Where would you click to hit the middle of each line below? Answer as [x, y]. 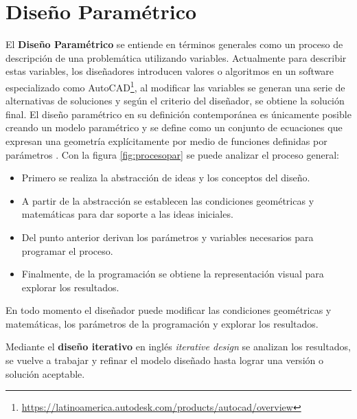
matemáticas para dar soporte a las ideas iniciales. [127, 214]
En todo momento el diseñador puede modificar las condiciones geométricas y [169, 310]
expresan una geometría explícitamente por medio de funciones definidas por [166, 140]
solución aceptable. [45, 373]
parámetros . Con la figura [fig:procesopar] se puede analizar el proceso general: [172, 154]
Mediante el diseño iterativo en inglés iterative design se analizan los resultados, [178, 347]
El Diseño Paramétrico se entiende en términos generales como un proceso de [174, 44]
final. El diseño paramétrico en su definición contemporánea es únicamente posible [178, 114]
